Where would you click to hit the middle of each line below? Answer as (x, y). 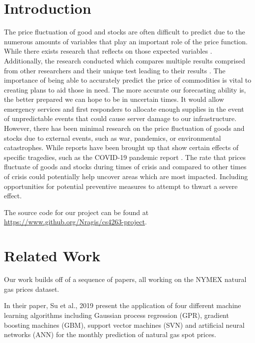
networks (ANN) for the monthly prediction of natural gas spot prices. (110, 334)
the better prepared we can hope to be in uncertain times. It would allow (114, 99)
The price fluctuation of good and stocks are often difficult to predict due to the (125, 32)
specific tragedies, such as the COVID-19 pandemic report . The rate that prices (125, 157)
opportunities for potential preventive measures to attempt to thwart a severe (121, 186)
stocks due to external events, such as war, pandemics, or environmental (113, 138)
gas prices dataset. (32, 289)
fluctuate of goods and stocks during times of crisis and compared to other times (125, 167)
